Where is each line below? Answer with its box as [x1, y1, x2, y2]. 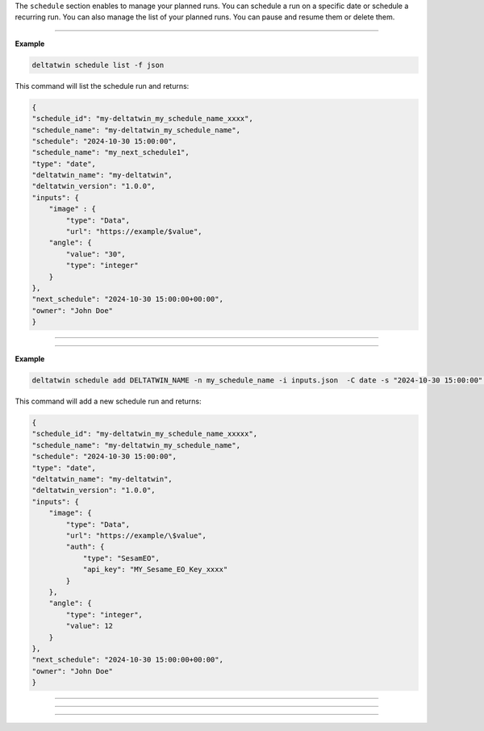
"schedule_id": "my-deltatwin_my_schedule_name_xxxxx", [31, 429, 258, 439]
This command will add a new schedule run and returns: [15, 396, 202, 407]
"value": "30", [65, 249, 127, 258]
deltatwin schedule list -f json [31, 61, 165, 69]
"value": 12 [65, 621, 113, 631]
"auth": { [65, 542, 105, 552]
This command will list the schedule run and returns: [15, 81, 190, 90]
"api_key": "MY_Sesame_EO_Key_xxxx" [82, 565, 228, 574]
